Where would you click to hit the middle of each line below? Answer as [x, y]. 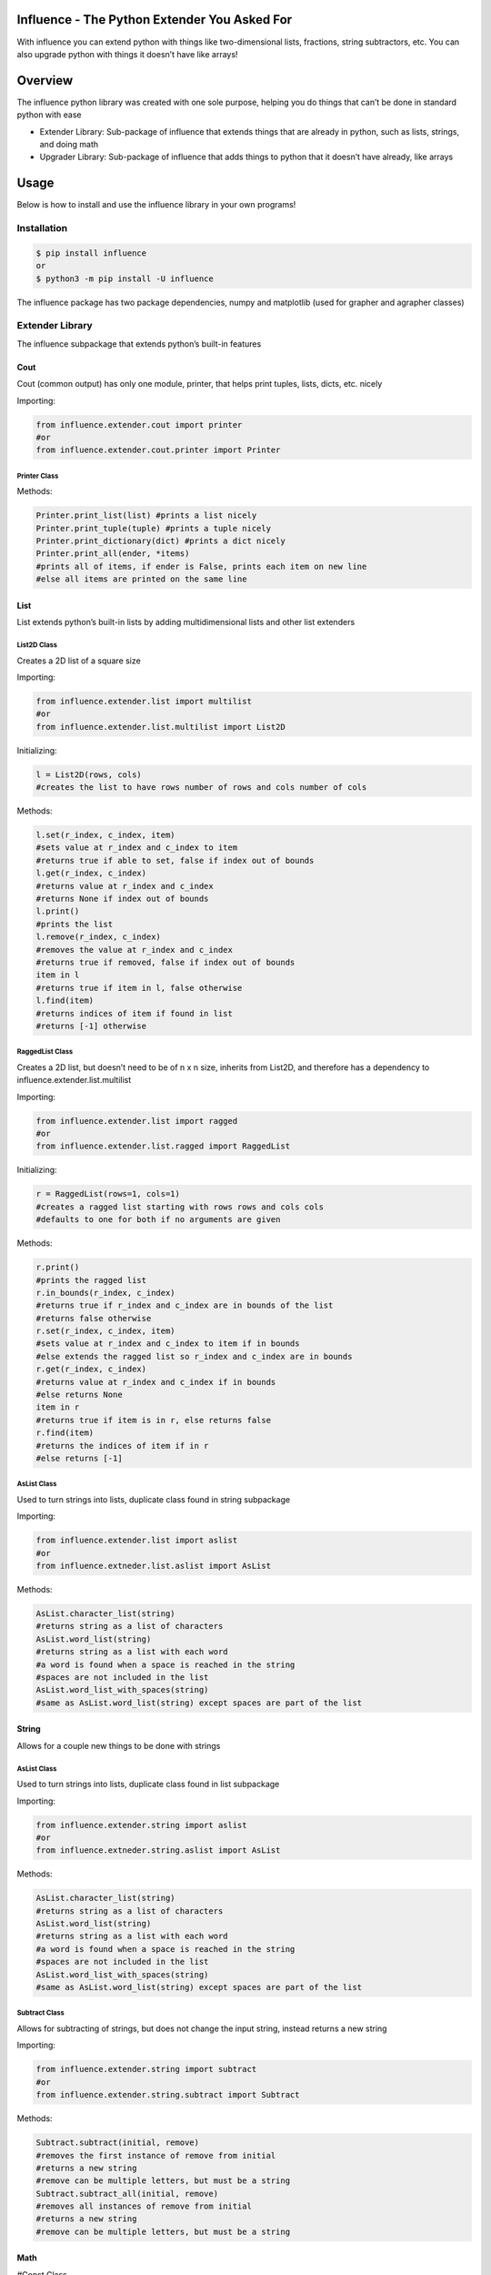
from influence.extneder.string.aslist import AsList [158, 1850]
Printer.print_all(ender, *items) [113, 554]
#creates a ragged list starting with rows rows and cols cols [180, 1207]
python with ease [49, 115]
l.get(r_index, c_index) [91, 873]
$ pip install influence [91, 253]
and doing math [69, 144]
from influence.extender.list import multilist [144, 701]
